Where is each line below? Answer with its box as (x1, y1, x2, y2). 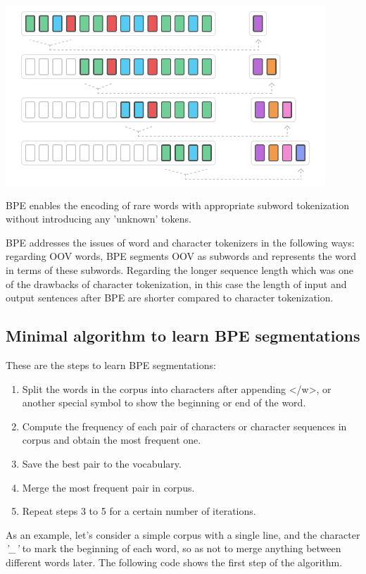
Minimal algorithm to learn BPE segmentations (6, 325, 360, 347)
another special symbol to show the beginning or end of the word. (22, 395, 306, 410)
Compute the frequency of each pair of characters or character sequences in (22, 418, 347, 433)
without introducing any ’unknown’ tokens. (6, 211, 191, 226)
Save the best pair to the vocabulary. (22, 456, 182, 471)
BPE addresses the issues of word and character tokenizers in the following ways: (6, 235, 355, 249)
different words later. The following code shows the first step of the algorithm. (6, 555, 343, 569)
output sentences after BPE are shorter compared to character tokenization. (6, 290, 334, 305)
